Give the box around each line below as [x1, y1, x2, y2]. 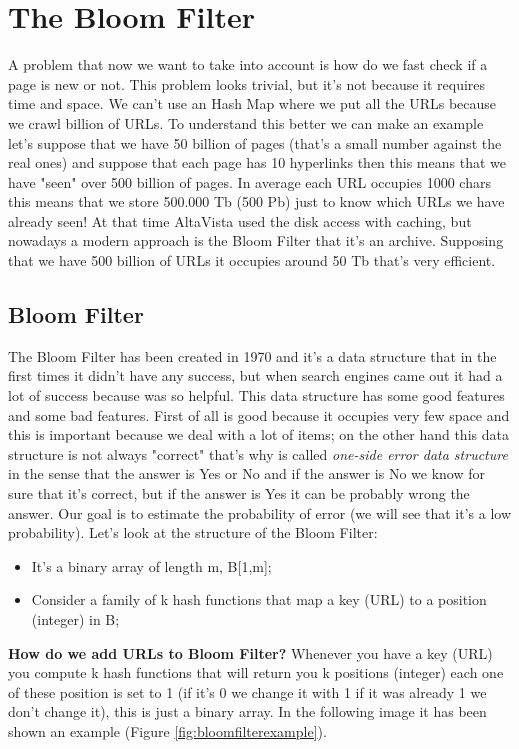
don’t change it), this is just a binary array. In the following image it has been [8, 701, 487, 722]
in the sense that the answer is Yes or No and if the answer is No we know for [8, 463, 486, 484]
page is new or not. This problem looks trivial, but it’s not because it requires [8, 73, 486, 94]
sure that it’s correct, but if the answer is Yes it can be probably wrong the [8, 483, 470, 504]
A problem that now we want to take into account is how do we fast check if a [8, 54, 488, 75]
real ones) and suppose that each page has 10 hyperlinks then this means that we [8, 152, 506, 173]
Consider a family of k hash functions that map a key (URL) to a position [31, 589, 487, 610]
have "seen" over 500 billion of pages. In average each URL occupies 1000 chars [8, 171, 491, 192]
